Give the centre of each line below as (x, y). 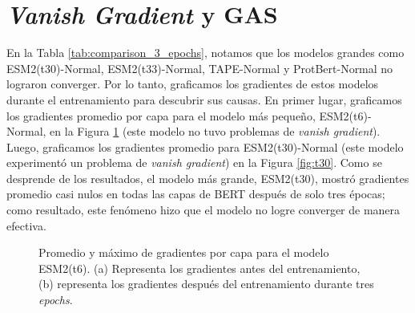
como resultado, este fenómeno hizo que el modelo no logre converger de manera (203, 210)
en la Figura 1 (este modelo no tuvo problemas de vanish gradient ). (215, 131)
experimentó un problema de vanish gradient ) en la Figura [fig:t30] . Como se (194, 163)
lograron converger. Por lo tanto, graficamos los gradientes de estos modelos (193, 84)
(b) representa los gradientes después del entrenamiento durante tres (206, 284)
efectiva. (26, 225)
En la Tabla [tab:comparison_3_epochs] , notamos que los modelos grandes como (205, 53)
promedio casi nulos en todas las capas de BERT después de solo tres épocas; (196, 194)
